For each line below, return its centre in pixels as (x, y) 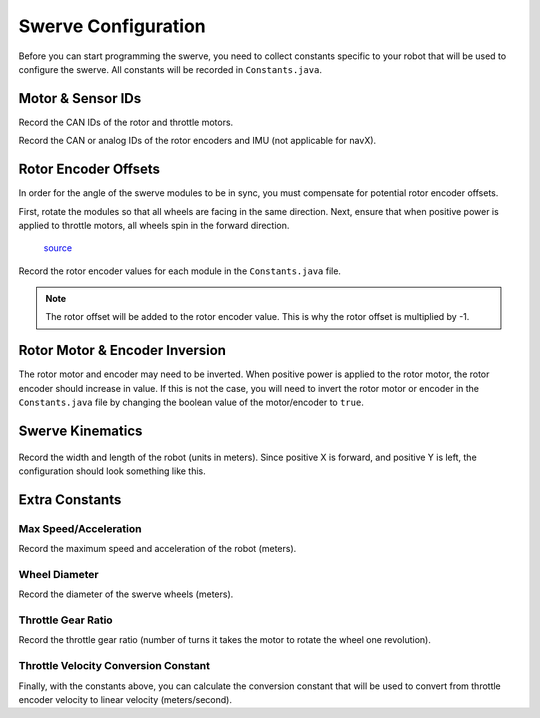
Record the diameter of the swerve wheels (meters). (126, 594)
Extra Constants (70, 499)
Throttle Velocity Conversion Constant (114, 666)
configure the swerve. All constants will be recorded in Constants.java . (170, 69)
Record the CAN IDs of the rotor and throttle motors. (126, 122)
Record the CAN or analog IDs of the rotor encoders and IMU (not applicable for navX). (197, 141)
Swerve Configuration (112, 26)
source (58, 248)
